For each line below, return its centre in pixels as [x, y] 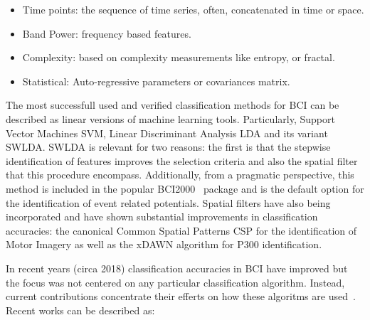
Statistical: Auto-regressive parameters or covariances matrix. [156, 81]
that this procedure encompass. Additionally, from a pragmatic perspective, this [180, 175]
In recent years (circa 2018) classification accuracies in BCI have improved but [177, 268]
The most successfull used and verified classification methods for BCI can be [173, 105]
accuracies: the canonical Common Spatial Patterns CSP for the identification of [181, 230]
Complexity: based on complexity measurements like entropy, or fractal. [179, 57]
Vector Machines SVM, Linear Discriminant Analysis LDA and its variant [167, 133]
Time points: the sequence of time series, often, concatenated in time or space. [193, 9]
